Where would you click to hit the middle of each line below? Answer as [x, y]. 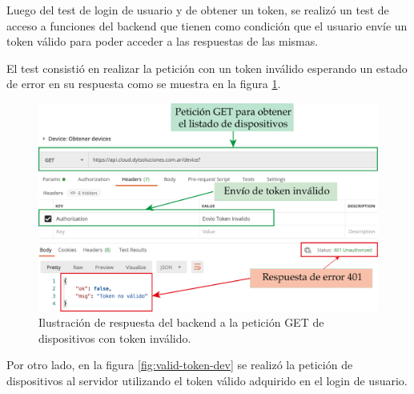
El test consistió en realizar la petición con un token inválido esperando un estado [207, 68]
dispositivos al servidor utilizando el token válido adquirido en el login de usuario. [207, 380]
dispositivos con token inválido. [115, 338]
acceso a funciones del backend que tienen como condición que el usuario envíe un [207, 25]
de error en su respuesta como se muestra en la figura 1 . [144, 84]
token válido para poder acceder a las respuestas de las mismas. [163, 41]
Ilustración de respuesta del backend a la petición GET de [181, 322]
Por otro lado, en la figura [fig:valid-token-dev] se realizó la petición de [180, 365]
